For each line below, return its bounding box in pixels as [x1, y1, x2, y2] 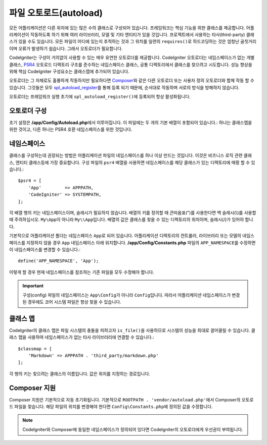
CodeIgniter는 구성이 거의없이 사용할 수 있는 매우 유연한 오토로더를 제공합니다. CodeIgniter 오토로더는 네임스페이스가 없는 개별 [9, 55, 255, 60]
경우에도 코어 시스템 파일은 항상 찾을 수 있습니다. [27, 299, 121, 305]
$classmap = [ [18, 346, 52, 351]
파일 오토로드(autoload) [9, 7, 103, 18]
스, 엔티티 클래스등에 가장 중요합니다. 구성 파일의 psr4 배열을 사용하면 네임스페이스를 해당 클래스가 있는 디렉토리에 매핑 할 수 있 [9, 159, 256, 166]
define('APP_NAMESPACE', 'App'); [18, 258, 99, 264]
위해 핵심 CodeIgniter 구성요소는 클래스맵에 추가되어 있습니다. [9, 68, 130, 74]
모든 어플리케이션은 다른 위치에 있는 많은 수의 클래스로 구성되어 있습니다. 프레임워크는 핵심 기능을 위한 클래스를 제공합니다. [9, 25, 245, 31]
